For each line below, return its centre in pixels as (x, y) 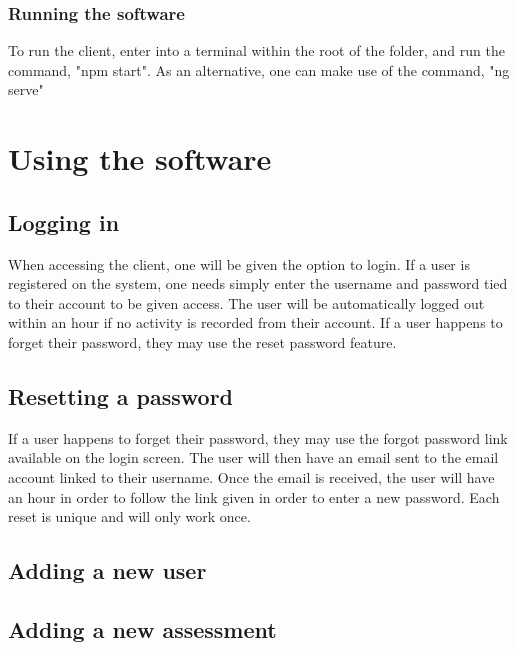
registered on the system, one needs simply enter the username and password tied (258, 283)
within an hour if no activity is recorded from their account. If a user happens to (255, 322)
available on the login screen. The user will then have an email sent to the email (253, 457)
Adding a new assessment (142, 628)
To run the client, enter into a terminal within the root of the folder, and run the (256, 50)
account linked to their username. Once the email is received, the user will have (251, 476)
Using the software (140, 158)
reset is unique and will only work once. (129, 516)
